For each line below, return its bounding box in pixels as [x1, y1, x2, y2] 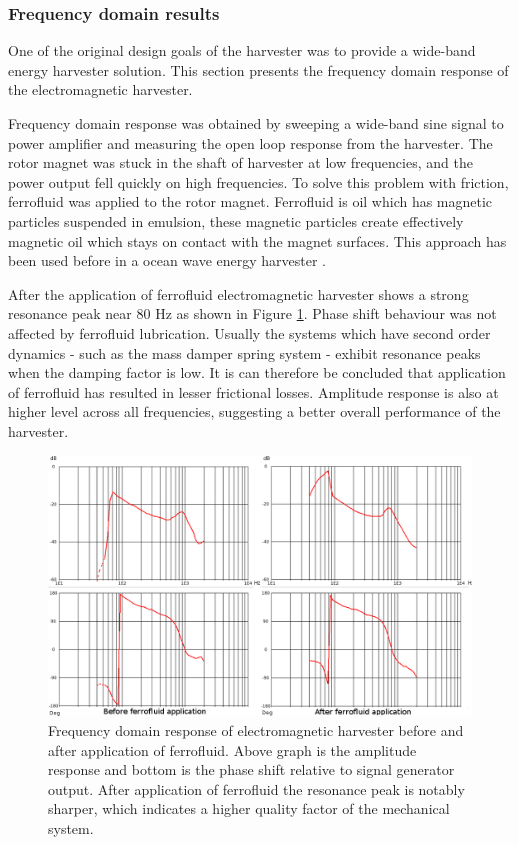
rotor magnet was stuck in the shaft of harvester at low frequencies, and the [8, 152, 473, 173]
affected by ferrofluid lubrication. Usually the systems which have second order [8, 322, 491, 343]
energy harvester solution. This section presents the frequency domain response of [8, 59, 509, 80]
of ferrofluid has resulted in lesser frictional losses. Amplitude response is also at [8, 381, 499, 402]
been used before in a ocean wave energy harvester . [8, 250, 327, 271]
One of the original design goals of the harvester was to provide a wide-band [8, 40, 476, 61]
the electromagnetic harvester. [8, 79, 193, 100]
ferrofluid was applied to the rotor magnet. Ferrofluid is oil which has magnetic [8, 191, 493, 212]
